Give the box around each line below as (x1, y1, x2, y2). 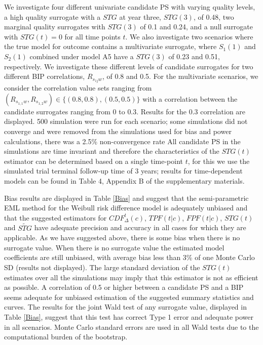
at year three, (119, 11, 161, 22)
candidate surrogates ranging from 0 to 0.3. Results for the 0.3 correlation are (4, 106, 246, 116)
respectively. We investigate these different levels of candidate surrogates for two (4, 61, 253, 71)
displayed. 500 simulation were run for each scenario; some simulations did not (4, 116, 248, 126)
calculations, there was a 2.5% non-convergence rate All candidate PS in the (4, 136, 241, 146)
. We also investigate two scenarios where (125, 31, 253, 41)
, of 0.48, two (193, 11, 234, 22)
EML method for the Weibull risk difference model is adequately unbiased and (4, 202, 248, 213)
